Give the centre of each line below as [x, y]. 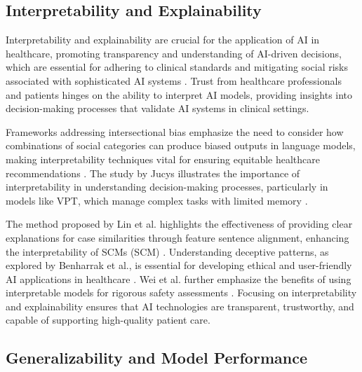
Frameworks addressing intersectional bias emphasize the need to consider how [175, 131]
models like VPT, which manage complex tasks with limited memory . [157, 200]
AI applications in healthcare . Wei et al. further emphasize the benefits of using [179, 278]
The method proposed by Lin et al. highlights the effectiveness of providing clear [179, 224]
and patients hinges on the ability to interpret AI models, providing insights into [179, 94]
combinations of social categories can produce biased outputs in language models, [181, 145]
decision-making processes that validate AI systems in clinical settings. [157, 108]
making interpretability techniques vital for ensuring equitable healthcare [163, 159]
